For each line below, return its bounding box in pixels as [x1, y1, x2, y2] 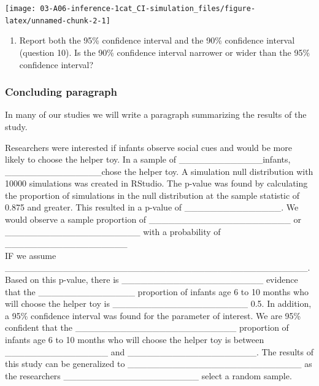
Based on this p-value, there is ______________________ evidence [5, 273, 298, 286]
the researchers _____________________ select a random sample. [5, 369, 292, 382]
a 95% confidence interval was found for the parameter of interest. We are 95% [5, 309, 301, 322]
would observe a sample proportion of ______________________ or [5, 213, 301, 226]
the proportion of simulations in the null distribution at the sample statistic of [5, 188, 300, 201]
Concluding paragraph [5, 84, 117, 99]
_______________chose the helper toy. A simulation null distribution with [5, 164, 313, 177]
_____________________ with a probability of [5, 225, 221, 237]
